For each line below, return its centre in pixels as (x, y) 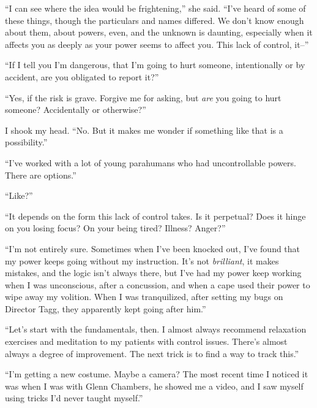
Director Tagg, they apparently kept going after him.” (106, 308)
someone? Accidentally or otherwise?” (76, 110)
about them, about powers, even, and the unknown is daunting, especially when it (159, 32)
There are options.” (41, 175)
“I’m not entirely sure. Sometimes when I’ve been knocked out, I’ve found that (153, 248)
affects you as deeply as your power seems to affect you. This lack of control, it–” (157, 44)
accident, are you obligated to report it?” (82, 76)
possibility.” (26, 142)
